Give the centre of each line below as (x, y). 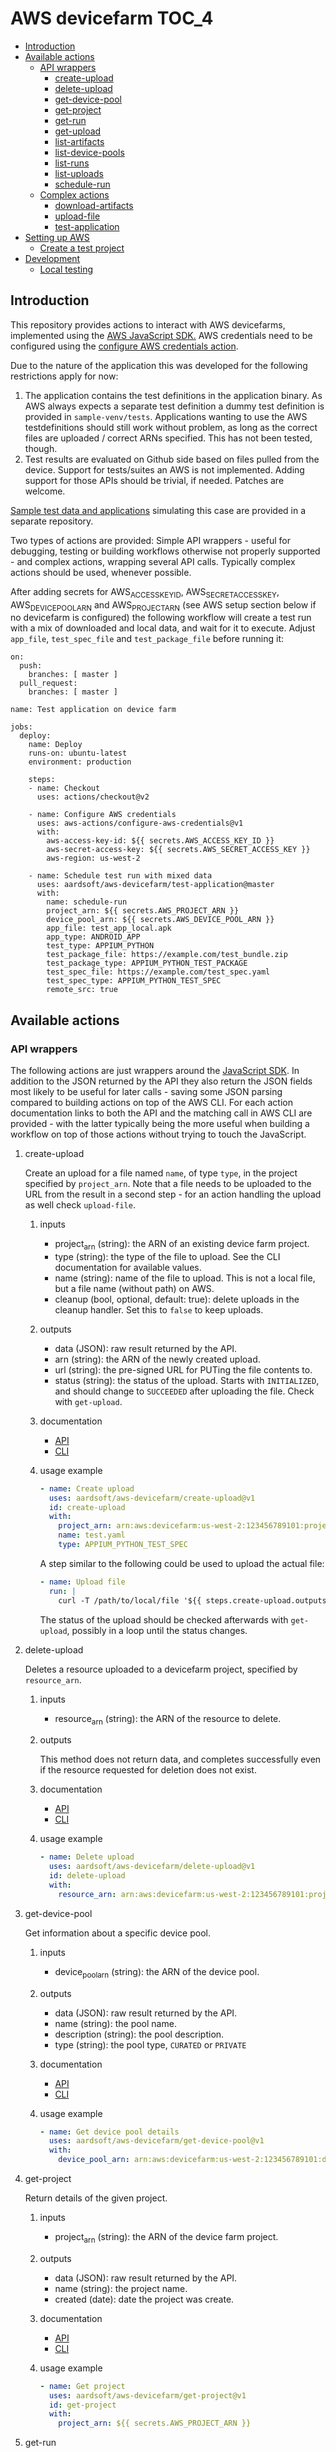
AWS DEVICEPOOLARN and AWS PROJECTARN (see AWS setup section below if (163, 605)
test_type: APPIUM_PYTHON (100, 946)
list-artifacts (79, 141)
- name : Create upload (87, 1488)
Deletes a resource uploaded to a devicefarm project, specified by (161, 1669)
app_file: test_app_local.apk (109, 928)
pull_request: (48, 683)
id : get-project (82, 2405)
